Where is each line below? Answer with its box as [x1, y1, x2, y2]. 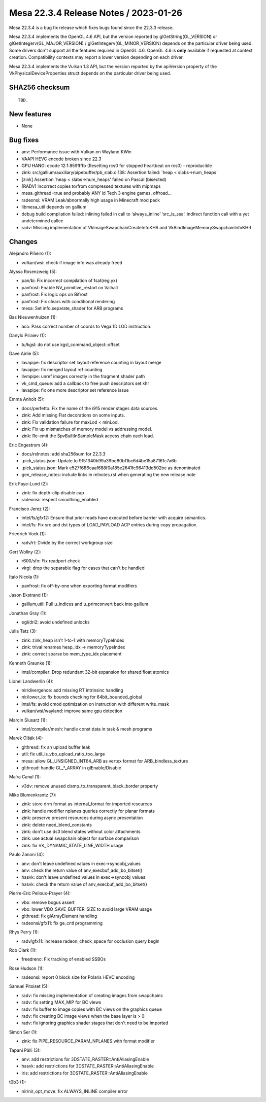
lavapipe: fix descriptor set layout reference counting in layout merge [21, 360, 162, 366]
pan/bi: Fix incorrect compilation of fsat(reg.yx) [21, 277, 118, 283]
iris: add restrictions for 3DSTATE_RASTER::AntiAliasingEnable [21, 1070, 148, 1076]
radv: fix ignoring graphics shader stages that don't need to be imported [21, 1020, 168, 1026]
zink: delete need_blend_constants [21, 822, 92, 827]
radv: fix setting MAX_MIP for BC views [21, 999, 101, 1005]
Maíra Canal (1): [9, 774, 41, 780]
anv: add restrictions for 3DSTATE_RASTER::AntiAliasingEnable [21, 1056, 149, 1062]
